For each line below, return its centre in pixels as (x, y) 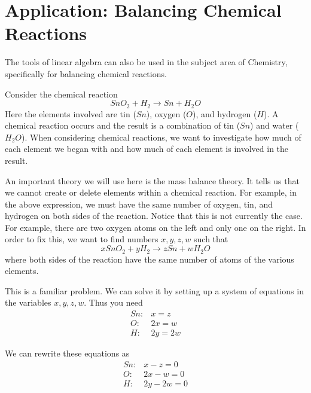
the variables (28, 302)
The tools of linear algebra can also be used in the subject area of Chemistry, (146, 62)
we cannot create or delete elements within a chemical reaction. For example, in (151, 192)
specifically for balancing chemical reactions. (86, 73)
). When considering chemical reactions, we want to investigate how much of (161, 137)
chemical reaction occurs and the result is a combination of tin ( (123, 125)
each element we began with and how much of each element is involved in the (147, 149)
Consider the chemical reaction (61, 94)
